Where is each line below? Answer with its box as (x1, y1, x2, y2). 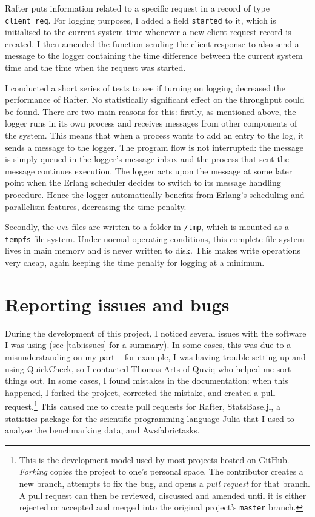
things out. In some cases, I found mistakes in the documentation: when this (5, 374, 288, 387)
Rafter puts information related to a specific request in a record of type (5, 2, 270, 14)
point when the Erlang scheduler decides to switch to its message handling (5, 176, 281, 189)
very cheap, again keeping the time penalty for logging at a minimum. (5, 256, 265, 269)
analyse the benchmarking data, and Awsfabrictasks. (5, 424, 200, 436)
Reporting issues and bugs (5, 291, 230, 316)
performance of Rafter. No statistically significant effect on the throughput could (5, 93, 305, 106)
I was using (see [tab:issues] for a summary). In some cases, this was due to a (5, 338, 291, 351)
